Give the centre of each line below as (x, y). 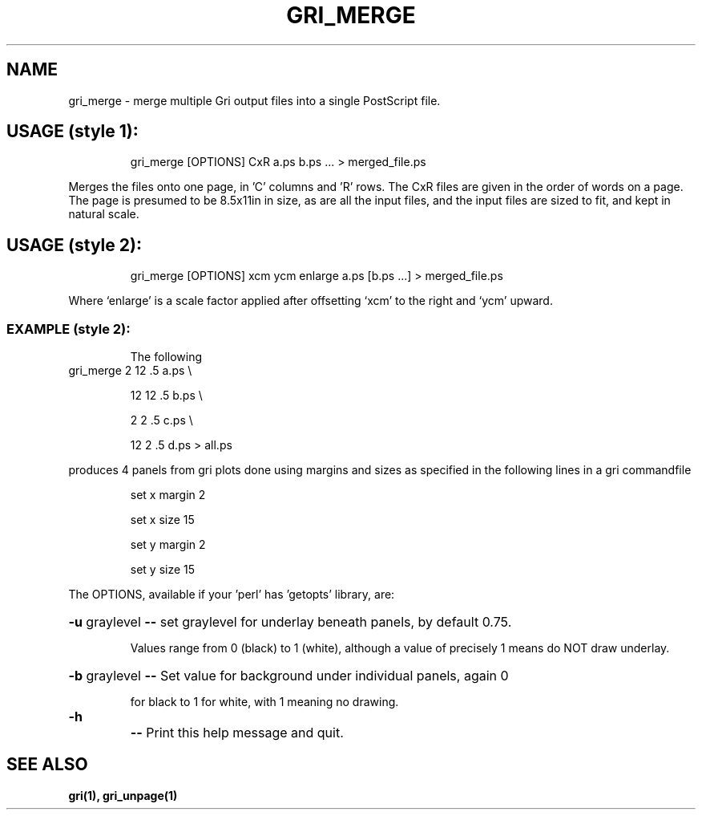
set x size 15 (162, 520)
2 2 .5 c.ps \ (161, 420)
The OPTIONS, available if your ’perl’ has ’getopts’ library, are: (232, 595)
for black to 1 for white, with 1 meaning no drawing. (264, 702)
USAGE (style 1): (73, 132)
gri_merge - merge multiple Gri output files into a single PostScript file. (254, 100)
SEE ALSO (47, 765)
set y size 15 (163, 570)
